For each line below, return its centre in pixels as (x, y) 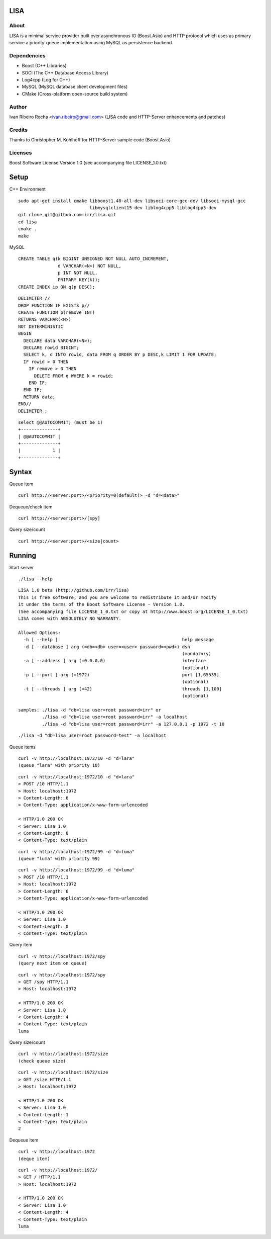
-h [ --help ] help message (119, 640)
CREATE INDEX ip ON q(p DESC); (57, 287)
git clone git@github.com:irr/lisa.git (67, 215)
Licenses (21, 152)
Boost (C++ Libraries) (44, 66)
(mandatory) (197, 653)
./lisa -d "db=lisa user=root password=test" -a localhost (92, 736)
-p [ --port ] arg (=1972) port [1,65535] (121, 675)
